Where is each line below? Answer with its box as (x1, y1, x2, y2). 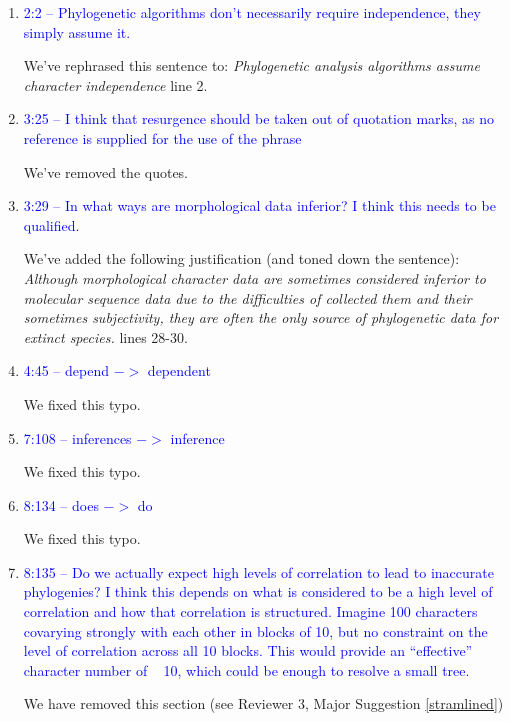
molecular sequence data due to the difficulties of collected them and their (23, 287, 472, 308)
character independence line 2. (23, 74, 208, 95)
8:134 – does (23, 494, 99, 515)
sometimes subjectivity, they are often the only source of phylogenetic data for (23, 307, 499, 328)
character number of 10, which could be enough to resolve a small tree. (23, 659, 470, 680)
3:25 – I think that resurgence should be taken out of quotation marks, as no (23, 108, 495, 129)
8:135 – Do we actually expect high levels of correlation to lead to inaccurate (23, 561, 494, 582)
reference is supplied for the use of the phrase (23, 127, 302, 148)
